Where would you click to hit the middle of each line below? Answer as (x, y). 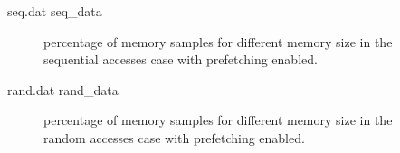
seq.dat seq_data (55, 11)
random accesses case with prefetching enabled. (174, 137)
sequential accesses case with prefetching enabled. (181, 59)
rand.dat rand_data (63, 89)
